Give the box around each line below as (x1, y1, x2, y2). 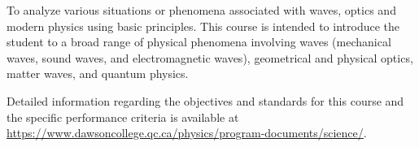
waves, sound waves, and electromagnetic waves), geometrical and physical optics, (7, 49, 413, 66)
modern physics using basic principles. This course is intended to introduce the (7, 17, 399, 34)
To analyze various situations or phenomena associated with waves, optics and (7, 2, 396, 18)
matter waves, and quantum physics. (7, 65, 189, 82)
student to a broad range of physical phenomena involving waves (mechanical (7, 33, 391, 50)
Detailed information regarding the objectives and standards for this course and (7, 92, 404, 109)
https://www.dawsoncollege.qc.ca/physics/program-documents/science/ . (7, 124, 367, 141)
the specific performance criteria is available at (7, 108, 239, 125)
